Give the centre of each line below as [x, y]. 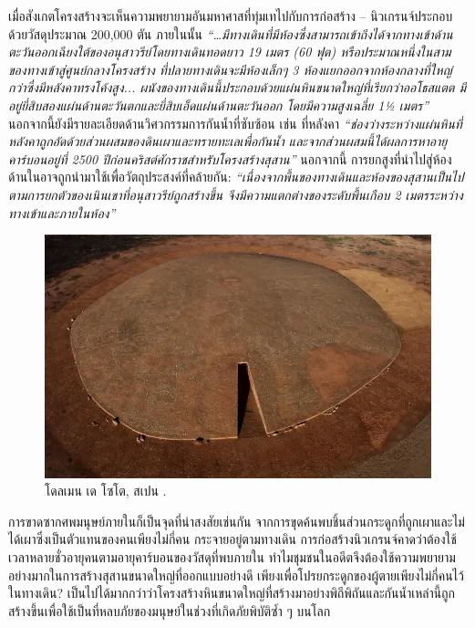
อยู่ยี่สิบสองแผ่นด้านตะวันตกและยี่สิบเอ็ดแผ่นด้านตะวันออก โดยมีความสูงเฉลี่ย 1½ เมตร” [219, 105]
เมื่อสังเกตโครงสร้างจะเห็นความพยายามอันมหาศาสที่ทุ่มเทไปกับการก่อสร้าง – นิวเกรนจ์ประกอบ [231, 16]
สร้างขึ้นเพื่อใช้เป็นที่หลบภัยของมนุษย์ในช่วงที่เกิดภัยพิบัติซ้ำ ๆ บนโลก [170, 610]
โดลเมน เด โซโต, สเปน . [106, 491]
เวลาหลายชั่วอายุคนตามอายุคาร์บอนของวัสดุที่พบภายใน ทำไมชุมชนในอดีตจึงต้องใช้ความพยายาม [232, 557]
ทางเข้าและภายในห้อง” [62, 212]
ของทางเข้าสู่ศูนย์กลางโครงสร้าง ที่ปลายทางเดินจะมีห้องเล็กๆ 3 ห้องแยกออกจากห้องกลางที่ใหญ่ [230, 69]
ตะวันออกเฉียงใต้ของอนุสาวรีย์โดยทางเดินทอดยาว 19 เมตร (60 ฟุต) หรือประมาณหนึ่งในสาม [230, 52]
